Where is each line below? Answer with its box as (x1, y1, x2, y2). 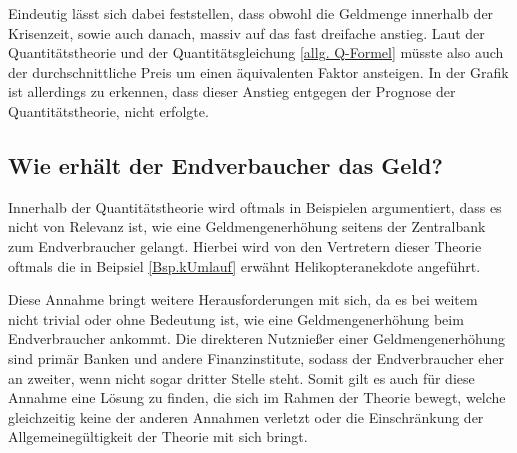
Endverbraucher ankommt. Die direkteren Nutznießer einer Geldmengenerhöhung (8, 328, 506, 349)
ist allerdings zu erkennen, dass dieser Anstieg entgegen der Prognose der (8, 81, 456, 102)
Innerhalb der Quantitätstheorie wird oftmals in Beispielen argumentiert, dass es (8, 196, 502, 217)
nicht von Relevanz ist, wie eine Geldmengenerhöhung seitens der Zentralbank (8, 216, 486, 237)
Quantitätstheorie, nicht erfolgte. (8, 100, 209, 121)
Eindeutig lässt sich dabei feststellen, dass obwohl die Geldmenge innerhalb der (8, 3, 494, 23)
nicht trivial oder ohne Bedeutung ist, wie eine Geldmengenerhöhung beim (8, 308, 464, 329)
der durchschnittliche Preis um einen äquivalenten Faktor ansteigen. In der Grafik (8, 61, 509, 82)
